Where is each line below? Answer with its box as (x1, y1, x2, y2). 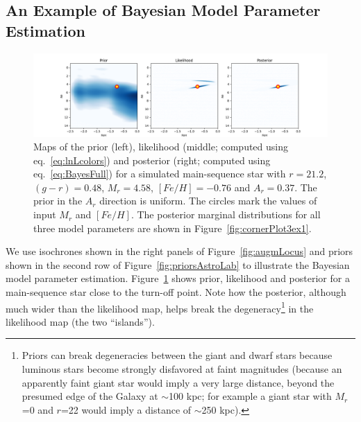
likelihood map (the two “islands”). (6, 314, 155, 328)
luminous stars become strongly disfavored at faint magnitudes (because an (22, 362, 342, 376)
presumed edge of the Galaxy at (22, 389, 158, 403)
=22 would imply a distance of (60, 402, 192, 416)
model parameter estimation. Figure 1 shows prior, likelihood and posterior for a (6, 271, 350, 285)
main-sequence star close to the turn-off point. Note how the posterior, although (6, 285, 346, 299)
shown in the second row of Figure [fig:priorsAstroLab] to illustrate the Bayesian (6, 257, 350, 272)
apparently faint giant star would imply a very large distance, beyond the (22, 375, 335, 389)
